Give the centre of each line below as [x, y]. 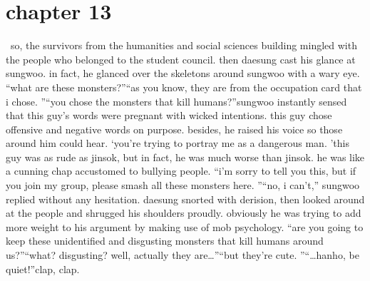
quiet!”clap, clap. [43, 269]
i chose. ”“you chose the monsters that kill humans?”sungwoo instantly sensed [176, 101]
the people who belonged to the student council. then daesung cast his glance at [181, 59]
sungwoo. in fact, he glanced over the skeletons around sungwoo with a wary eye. [183, 73]
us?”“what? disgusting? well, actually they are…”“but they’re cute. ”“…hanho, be [183, 255]
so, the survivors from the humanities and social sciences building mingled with [184, 45]
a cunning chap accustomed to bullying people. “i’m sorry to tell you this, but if [181, 171]
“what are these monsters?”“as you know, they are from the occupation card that [184, 87]
